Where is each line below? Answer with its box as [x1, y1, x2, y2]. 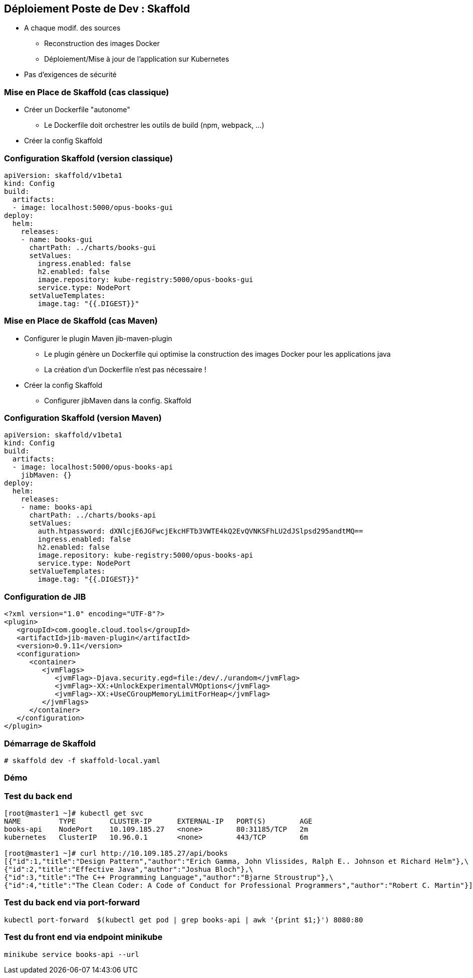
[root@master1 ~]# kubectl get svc [4, 809, 144, 818]
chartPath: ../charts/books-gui [29, 243, 156, 252]
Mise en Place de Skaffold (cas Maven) [4, 316, 158, 326]
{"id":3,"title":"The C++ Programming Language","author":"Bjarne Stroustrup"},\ [4, 873, 334, 882]
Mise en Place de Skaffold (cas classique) [4, 87, 169, 97]
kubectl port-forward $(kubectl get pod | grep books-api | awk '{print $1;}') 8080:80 [4, 915, 363, 924]
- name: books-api [21, 503, 93, 512]
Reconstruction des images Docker [44, 39, 160, 48]
